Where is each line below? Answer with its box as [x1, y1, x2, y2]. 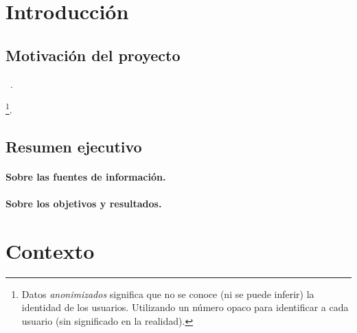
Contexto [5, 236, 95, 264]
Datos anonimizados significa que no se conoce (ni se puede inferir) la [21, 286, 314, 301]
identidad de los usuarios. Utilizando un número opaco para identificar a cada [21, 300, 349, 314]
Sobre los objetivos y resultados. [5, 196, 162, 210]
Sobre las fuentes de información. [5, 169, 166, 183]
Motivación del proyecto [5, 44, 181, 65]
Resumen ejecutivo [5, 135, 142, 157]
